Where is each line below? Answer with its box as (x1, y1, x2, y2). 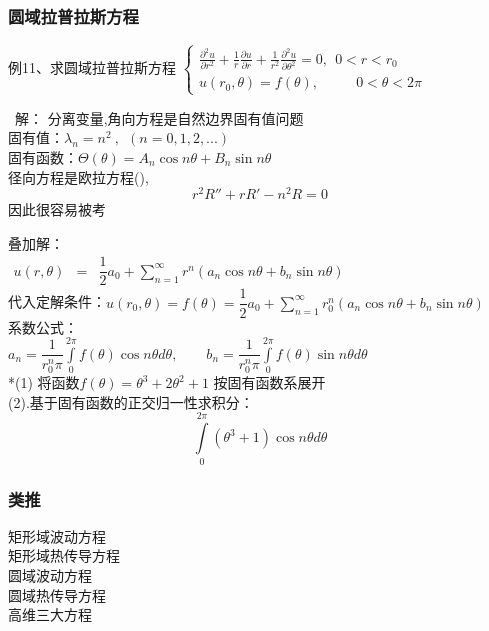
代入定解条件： (8, 291, 106, 312)
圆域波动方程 (8, 564, 92, 585)
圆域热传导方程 (8, 584, 106, 605)
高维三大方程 (8, 604, 92, 625)
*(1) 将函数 (8, 372, 80, 393)
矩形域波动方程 (8, 525, 106, 546)
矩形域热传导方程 (8, 545, 120, 566)
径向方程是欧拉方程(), (8, 166, 149, 187)
